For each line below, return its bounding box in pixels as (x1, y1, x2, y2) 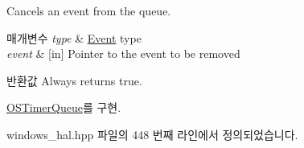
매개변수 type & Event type (6, 29, 142, 46)
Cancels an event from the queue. (6, 2, 171, 18)
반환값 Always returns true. (6, 72, 142, 88)
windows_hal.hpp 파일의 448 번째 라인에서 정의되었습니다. (6, 125, 298, 142)
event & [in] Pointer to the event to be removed (6, 45, 240, 62)
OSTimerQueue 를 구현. (6, 99, 121, 116)
